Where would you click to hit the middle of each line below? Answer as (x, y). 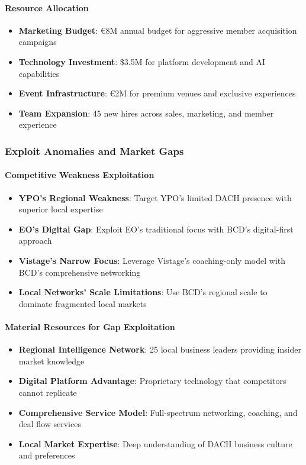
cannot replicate (48, 392)
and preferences (47, 455)
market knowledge (51, 361)
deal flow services (50, 424)
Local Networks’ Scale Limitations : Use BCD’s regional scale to (143, 292)
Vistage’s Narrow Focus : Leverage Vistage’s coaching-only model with (152, 260)
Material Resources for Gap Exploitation (90, 326)
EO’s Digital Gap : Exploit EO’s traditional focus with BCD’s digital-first (156, 229)
